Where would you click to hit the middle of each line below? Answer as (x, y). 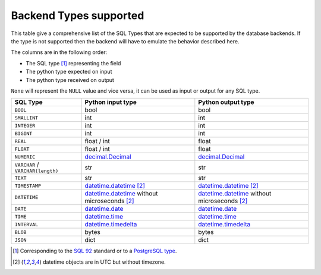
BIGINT (23, 133)
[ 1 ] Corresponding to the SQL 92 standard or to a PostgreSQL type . (95, 251)
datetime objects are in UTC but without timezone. (104, 262)
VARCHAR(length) (37, 171)
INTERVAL (26, 224)
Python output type (226, 102)
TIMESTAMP (28, 186)
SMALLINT (26, 118)
